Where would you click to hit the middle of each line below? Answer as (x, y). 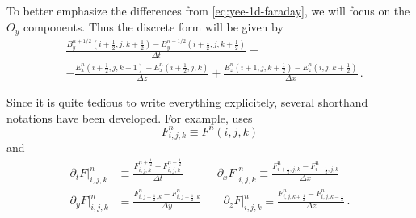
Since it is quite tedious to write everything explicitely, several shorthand (187, 101)
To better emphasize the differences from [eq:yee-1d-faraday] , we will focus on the (208, 10)
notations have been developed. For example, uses (130, 117)
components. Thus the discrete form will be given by (153, 26)
